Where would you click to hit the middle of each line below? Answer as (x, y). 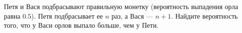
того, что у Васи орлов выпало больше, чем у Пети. (81, 25)
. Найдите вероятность (204, 16)
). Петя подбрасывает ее (67, 16)
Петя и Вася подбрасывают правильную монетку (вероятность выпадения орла (121, 6)
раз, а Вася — (132, 16)
